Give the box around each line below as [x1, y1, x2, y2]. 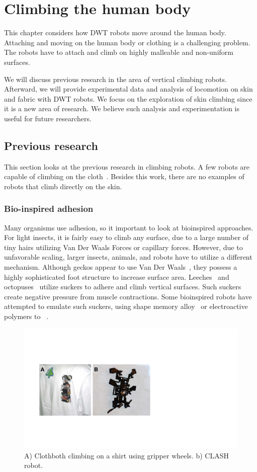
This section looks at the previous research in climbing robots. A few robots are [4, 161, 250, 172]
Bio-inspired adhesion [4, 202, 94, 215]
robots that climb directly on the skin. [4, 181, 122, 191]
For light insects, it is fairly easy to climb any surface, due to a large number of [4, 232, 249, 243]
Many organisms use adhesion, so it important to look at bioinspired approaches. [4, 222, 253, 232]
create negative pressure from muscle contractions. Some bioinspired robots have [4, 291, 252, 301]
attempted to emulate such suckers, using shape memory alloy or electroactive [4, 301, 248, 311]
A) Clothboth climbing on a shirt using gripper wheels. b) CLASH [24, 450, 229, 460]
